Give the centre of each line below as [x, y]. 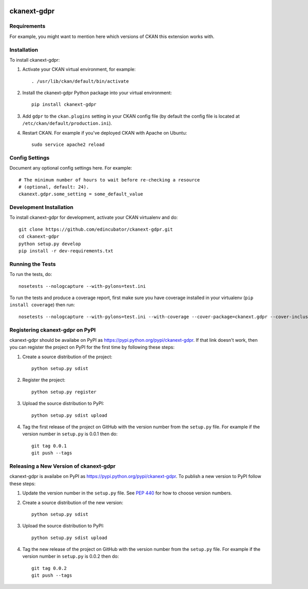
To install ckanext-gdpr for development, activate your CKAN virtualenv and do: [94, 217]
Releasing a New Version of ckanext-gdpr [62, 466]
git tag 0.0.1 [49, 446]
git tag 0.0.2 [49, 568]
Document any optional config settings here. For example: [71, 168]
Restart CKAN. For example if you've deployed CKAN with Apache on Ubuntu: [105, 133]
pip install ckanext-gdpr [64, 105]
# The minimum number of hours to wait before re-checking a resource [109, 180]
